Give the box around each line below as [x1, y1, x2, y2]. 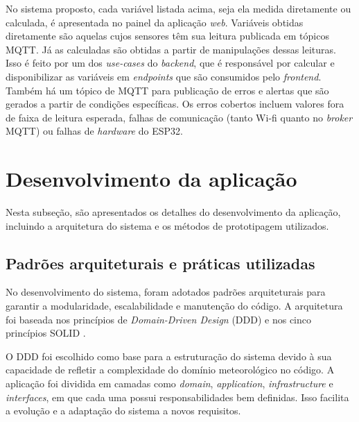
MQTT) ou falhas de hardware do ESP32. [6, 124, 183, 138]
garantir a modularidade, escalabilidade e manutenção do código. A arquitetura [6, 298, 343, 313]
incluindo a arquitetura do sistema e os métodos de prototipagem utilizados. [6, 218, 329, 233]
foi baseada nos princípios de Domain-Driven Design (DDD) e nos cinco [6, 312, 311, 326]
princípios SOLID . [6, 326, 86, 340]
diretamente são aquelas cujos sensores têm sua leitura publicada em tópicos [6, 28, 329, 43]
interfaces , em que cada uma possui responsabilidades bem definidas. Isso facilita [6, 389, 349, 404]
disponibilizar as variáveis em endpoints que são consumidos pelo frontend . [6, 69, 322, 83]
